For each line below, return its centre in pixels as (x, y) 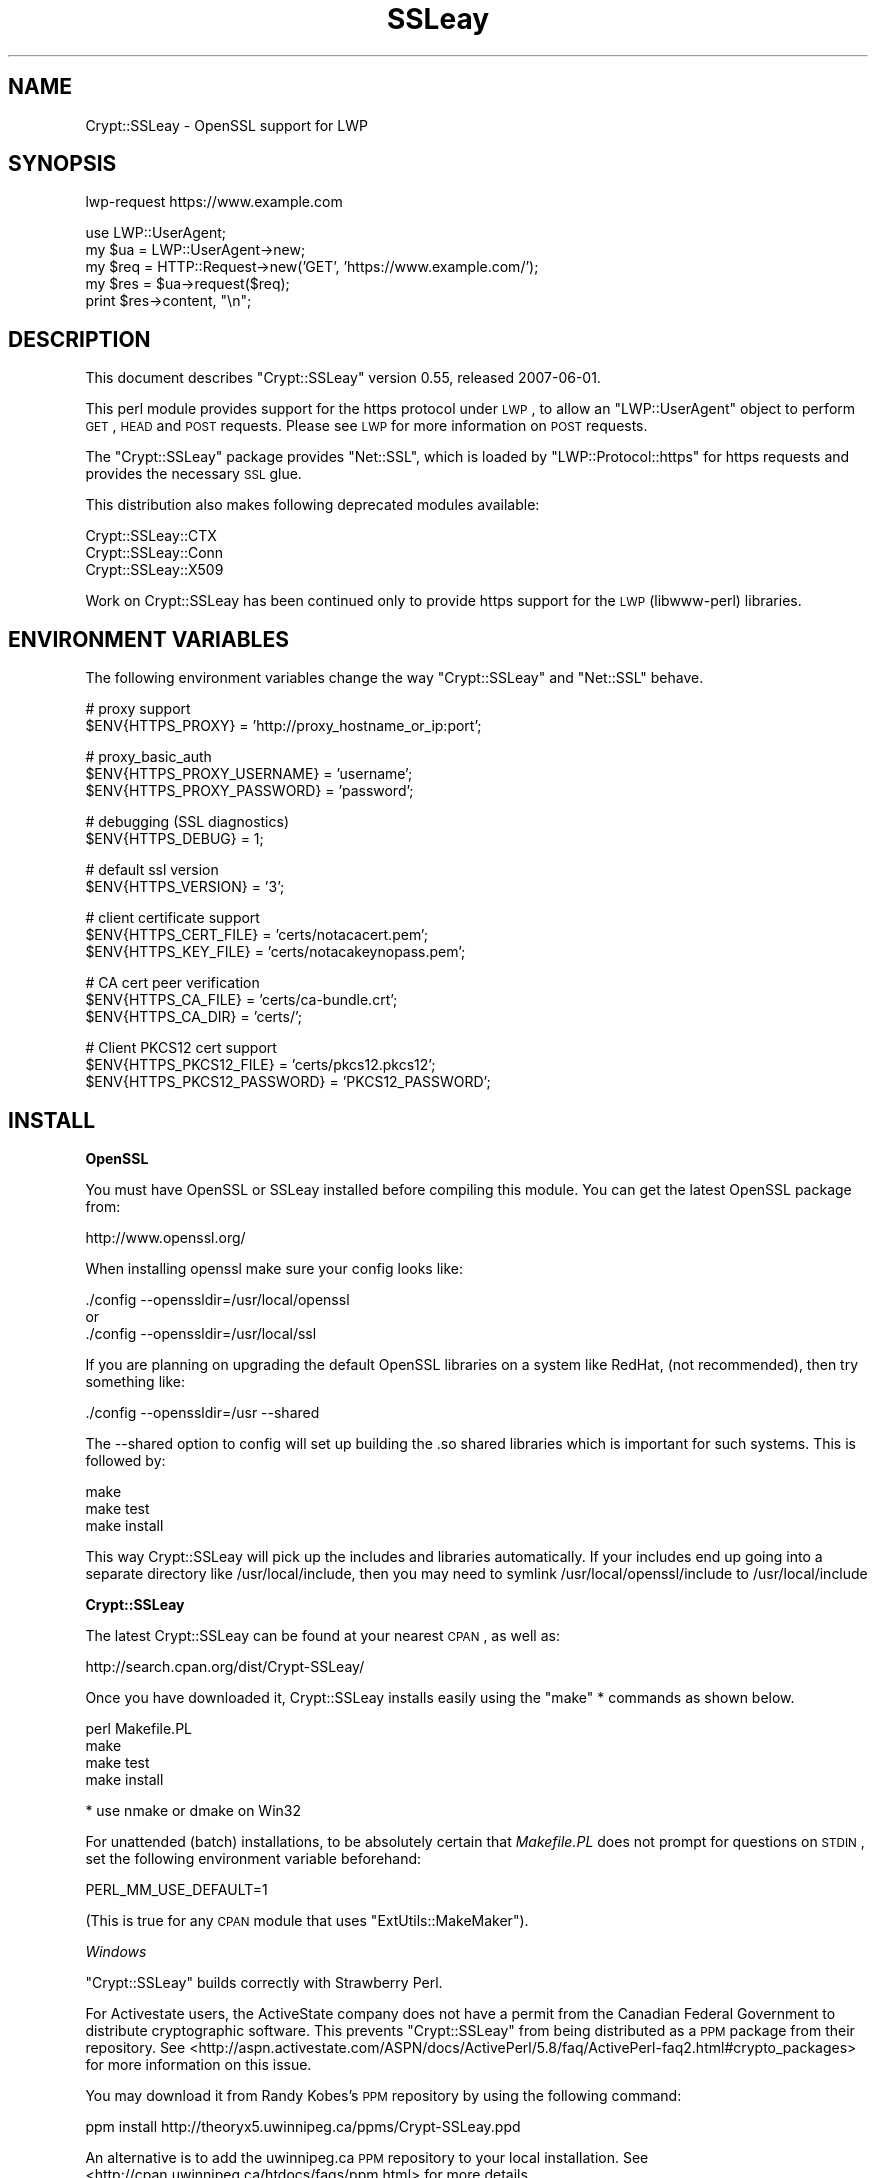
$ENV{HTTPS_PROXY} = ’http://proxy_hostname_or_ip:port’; (283, 726)
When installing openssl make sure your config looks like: (274, 1268)
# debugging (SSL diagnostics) (187, 822)
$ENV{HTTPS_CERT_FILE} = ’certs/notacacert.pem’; (256, 935)
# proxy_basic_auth (148, 757)
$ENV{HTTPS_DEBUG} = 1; (174, 839)
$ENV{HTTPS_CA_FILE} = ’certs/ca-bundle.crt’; (241, 1000)
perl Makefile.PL (138, 1728)
